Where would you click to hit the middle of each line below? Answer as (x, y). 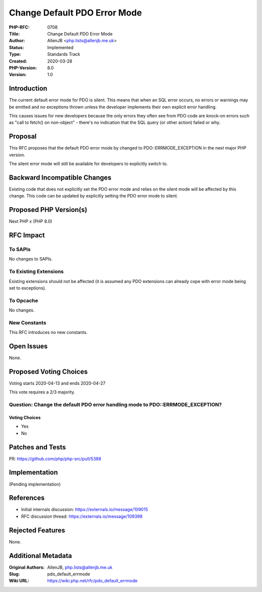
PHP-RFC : (19, 27)
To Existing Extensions (36, 272)
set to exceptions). (27, 288)
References (27, 498)
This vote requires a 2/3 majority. (42, 392)
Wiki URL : (19, 581)
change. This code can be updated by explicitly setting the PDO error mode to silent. (93, 196)
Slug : (15, 574)
